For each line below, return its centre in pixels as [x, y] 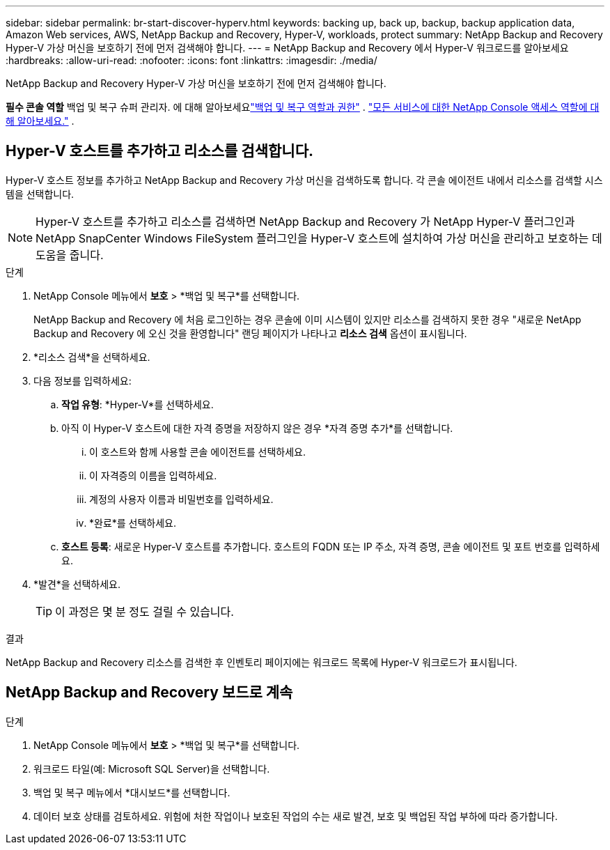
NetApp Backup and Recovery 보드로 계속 [149, 693]
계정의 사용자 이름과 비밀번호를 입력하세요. [181, 499]
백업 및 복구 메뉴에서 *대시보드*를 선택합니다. [132, 792]
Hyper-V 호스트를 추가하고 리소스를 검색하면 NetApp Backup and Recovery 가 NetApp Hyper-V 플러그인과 [305, 221]
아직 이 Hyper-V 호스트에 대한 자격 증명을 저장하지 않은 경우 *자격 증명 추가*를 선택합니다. [257, 428]
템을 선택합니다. [40, 194]
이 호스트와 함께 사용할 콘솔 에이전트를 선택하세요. [198, 451]
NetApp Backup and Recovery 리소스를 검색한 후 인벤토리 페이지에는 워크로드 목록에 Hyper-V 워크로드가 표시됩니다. [261, 662]
